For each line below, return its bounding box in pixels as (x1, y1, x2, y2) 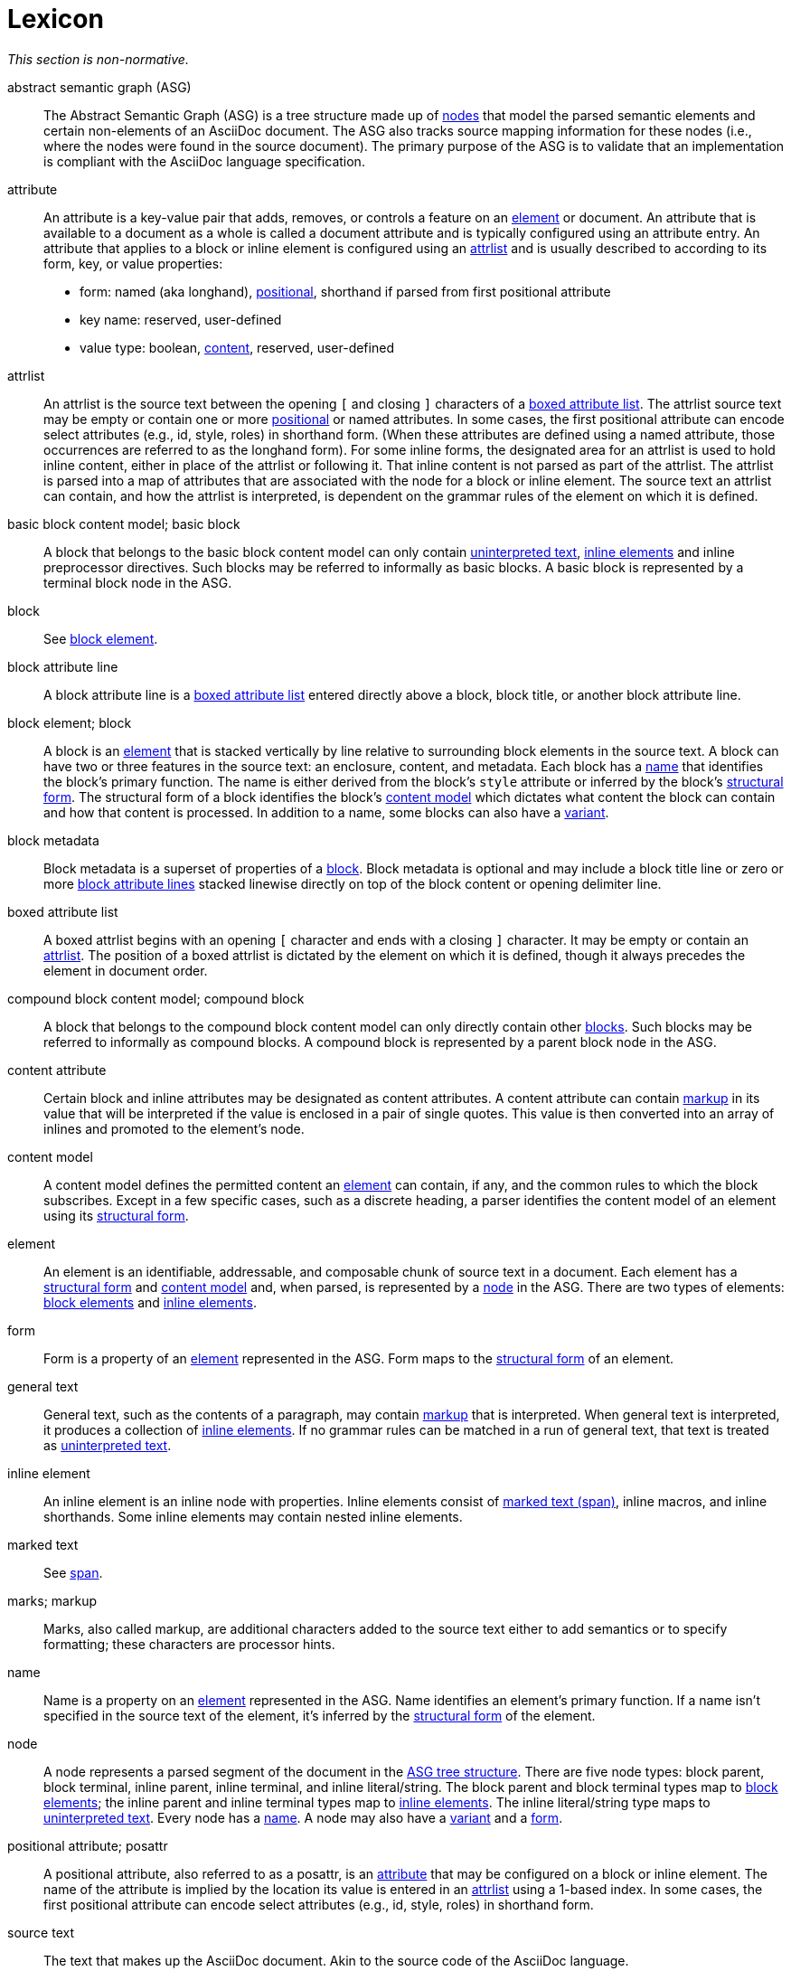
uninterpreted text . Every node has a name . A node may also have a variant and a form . (43, 1809, 563, 1825)
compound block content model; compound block (7, 990, 305, 1006)
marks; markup (7, 1592, 97, 1608)
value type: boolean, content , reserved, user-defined (80, 339, 394, 355)
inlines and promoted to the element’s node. (43, 1120, 305, 1136)
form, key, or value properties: (43, 255, 223, 271)
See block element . (43, 630, 158, 646)
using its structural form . (43, 1207, 189, 1223)
